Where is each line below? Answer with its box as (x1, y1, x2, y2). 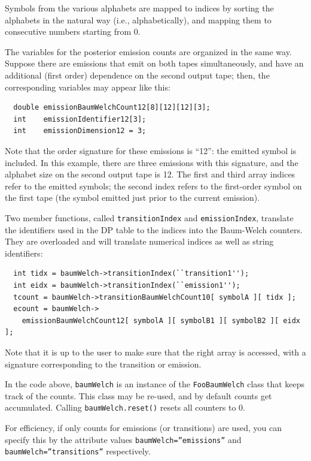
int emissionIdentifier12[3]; (13, 115, 147, 123)
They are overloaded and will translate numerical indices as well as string (5, 235, 274, 248)
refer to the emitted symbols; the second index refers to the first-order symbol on (5, 179, 302, 192)
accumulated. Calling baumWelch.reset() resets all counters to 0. (5, 401, 245, 414)
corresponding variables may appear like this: (5, 80, 170, 93)
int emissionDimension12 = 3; (13, 126, 147, 135)
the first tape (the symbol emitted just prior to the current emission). (5, 191, 260, 204)
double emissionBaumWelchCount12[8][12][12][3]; (13, 103, 211, 112)
